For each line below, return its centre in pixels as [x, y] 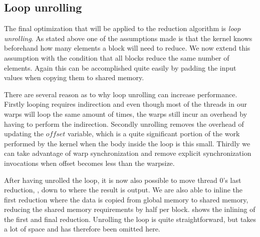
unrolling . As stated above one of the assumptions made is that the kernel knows [128, 38]
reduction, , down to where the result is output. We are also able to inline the [123, 190]
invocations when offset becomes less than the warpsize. [89, 163]
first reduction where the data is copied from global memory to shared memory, [126, 199]
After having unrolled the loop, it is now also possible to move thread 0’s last [123, 180]
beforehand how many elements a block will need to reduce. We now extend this [127, 48]
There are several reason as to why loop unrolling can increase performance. [121, 94]
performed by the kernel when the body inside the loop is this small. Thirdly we [127, 143]
